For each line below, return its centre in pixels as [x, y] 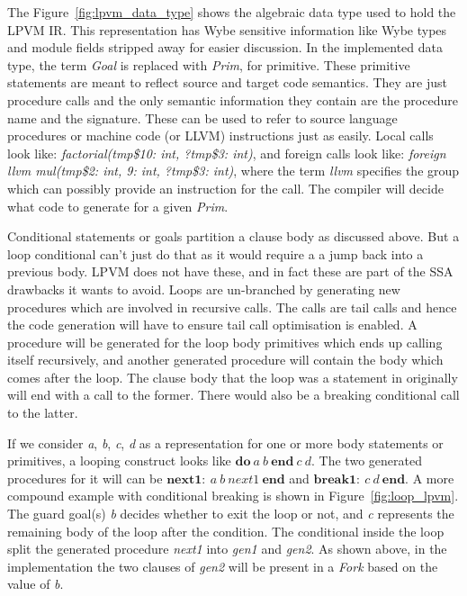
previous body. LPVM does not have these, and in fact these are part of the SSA [230, 271]
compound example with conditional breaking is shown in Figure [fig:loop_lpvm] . [233, 496]
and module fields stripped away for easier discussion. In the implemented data [225, 47]
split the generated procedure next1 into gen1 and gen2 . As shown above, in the [227, 549]
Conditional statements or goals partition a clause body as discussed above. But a [233, 236]
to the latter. [43, 413]
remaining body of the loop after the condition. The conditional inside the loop [226, 531]
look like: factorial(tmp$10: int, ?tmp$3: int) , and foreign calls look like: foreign [227, 153]
